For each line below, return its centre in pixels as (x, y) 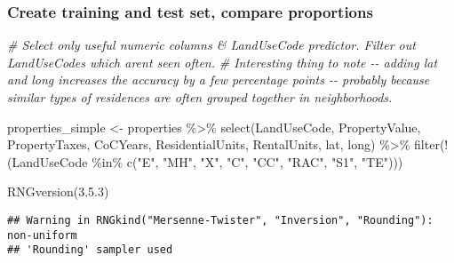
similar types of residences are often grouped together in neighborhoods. (200, 97)
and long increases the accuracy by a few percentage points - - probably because (219, 80)
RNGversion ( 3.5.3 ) (58, 191)
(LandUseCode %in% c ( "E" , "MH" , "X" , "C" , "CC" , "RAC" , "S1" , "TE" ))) (205, 161)
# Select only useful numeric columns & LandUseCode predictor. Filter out (211, 45)
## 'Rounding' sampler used (90, 250)
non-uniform (42, 235)
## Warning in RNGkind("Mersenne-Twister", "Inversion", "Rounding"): (220, 220)
